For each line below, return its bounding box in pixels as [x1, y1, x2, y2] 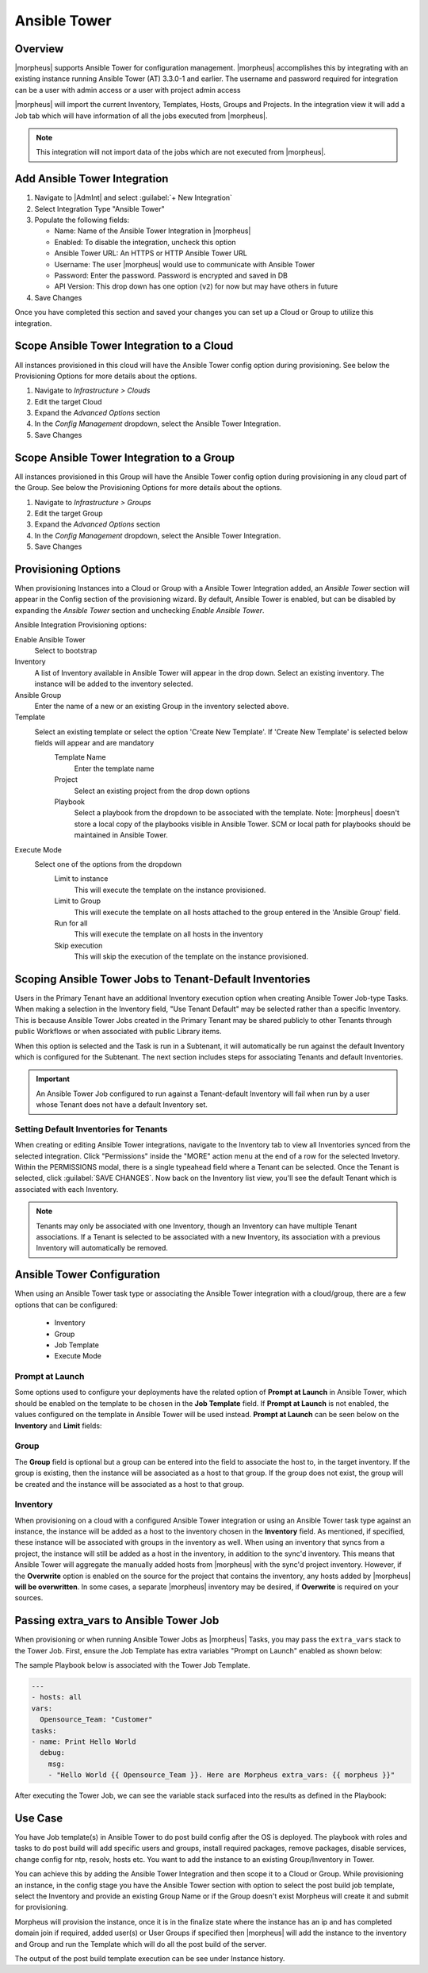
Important [36, 1075, 71, 1084]
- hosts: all [31, 1693, 82, 1702]
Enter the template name [74, 764, 155, 773]
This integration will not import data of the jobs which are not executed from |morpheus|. [36, 147, 327, 157]
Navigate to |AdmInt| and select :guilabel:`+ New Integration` [34, 193, 233, 202]
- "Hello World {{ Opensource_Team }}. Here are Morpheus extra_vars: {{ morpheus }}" [48, 1771, 396, 1780]
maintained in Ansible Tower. [74, 830, 168, 840]
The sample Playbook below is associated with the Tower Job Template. [14, 1661, 250, 1670]
